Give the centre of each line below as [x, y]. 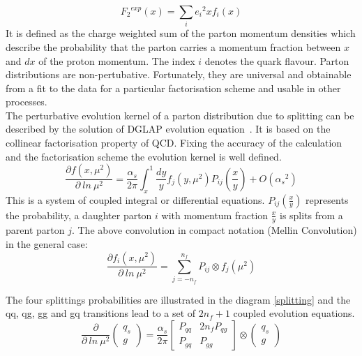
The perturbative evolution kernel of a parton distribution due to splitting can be [180, 115]
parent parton [35, 230]
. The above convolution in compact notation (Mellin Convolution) [214, 230]
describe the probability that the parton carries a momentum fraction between [173, 46]
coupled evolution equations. [294, 313]
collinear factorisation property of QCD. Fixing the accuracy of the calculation [174, 143]
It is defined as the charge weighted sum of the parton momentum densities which [181, 33]
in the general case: [47, 243]
